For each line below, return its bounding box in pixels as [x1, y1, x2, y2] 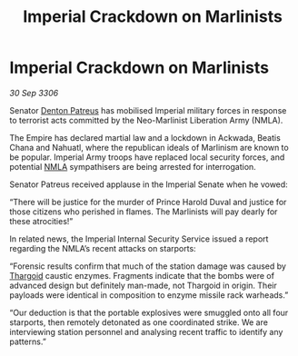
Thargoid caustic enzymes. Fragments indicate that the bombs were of [9, 270, 275, 281]
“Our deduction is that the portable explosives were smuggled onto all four [9, 307, 289, 318]
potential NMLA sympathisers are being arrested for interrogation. [9, 161, 256, 172]
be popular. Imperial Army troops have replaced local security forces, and [9, 152, 285, 163]
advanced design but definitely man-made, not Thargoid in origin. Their [9, 280, 277, 291]
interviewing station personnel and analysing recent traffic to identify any [9, 326, 283, 337]
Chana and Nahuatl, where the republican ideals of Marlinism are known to [9, 142, 289, 153]
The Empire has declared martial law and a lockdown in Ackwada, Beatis [9, 132, 282, 143]
